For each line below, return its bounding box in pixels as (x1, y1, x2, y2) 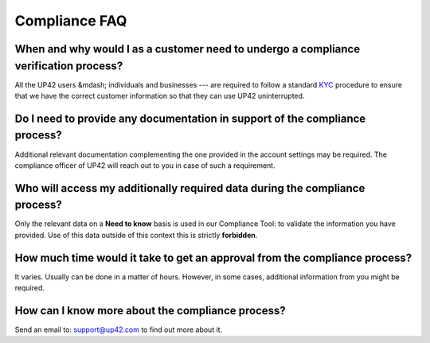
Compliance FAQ (14, 12, 127, 29)
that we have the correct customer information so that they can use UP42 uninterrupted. (14, 92, 305, 101)
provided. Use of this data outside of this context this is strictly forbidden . (14, 230, 258, 240)
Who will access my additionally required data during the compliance (14, 181, 365, 195)
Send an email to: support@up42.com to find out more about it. (14, 325, 223, 334)
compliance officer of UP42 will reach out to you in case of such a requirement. (14, 160, 276, 170)
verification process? (14, 59, 123, 72)
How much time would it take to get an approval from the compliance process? (14, 251, 412, 264)
